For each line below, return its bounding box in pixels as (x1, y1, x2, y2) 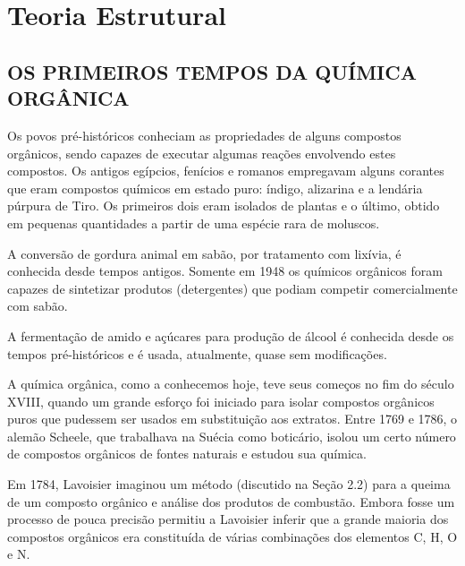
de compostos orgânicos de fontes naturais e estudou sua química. (7, 444, 367, 463)
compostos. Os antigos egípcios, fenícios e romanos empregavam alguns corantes (7, 161, 444, 180)
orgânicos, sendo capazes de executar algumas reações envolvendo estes (7, 143, 396, 162)
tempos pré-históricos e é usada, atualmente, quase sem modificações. (7, 344, 387, 363)
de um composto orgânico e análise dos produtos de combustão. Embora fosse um (7, 492, 455, 510)
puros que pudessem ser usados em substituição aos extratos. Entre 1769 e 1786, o (7, 409, 458, 428)
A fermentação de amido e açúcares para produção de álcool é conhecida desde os (7, 326, 454, 345)
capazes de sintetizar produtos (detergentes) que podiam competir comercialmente (7, 279, 458, 297)
